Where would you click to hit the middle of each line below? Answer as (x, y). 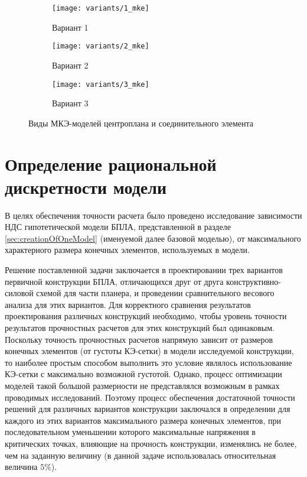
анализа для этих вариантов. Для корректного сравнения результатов (128, 304)
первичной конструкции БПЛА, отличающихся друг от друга (114, 281)
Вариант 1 (70, 27)
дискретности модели (86, 186)
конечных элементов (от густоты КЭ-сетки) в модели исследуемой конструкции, (149, 351)
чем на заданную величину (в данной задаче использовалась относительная (141, 455)
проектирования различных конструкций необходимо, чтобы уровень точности (146, 316)
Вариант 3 (70, 103)
